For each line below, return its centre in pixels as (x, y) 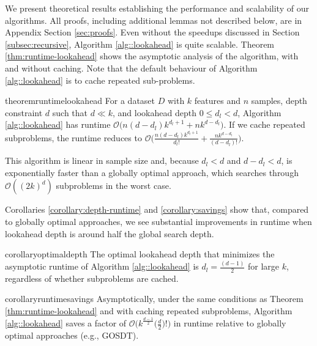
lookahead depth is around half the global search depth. (110, 233)
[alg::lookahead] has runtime (58, 124)
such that (70, 112)
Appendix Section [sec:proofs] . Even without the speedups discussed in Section (152, 32)
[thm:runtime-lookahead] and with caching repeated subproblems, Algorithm (149, 311)
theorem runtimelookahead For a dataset (80, 101)
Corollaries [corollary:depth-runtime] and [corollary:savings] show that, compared (157, 209)
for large (264, 266)
